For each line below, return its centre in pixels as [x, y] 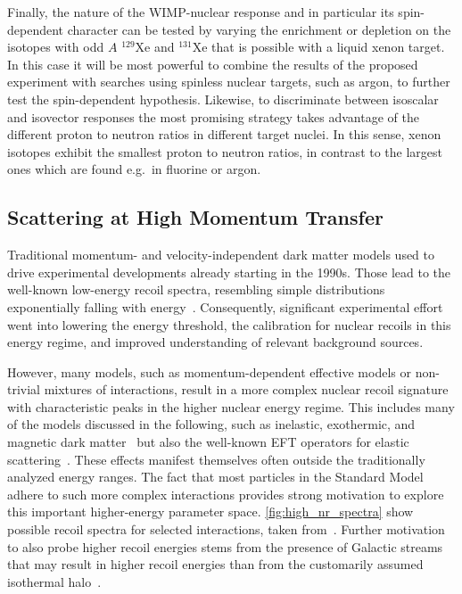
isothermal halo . [54, 581]
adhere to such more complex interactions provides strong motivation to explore [226, 494]
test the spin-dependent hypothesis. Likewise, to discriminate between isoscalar [223, 99]
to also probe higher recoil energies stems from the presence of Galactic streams [225, 546]
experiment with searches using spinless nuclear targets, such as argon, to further [229, 82]
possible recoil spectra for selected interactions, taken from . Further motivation [226, 529]
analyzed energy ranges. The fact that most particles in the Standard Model [215, 477]
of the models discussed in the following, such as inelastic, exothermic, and [211, 424]
